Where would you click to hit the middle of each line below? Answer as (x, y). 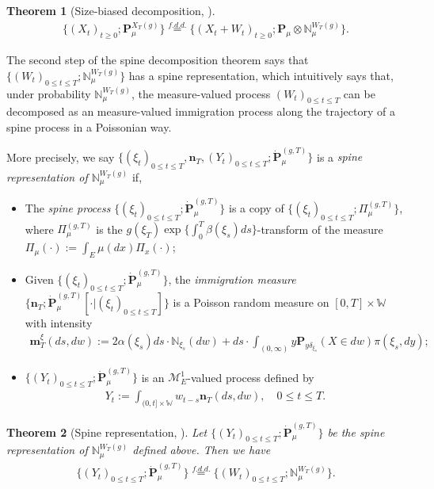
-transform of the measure (320, 229)
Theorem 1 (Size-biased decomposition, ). (111, 10)
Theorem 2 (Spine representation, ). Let (107, 432)
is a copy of (257, 208)
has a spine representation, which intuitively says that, (261, 75)
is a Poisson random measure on (251, 302)
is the (109, 229)
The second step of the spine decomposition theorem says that (158, 60)
